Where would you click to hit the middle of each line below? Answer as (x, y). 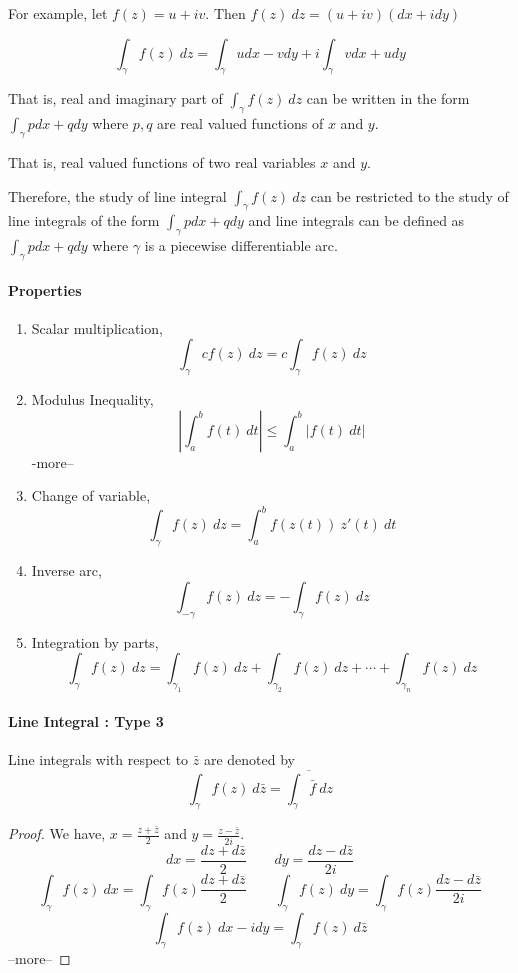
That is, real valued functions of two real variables (162, 161)
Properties (45, 289)
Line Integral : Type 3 (86, 720)
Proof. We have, (57, 833)
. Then (225, 13)
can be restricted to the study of (409, 195)
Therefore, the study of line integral (117, 195)
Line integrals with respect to (98, 758)
